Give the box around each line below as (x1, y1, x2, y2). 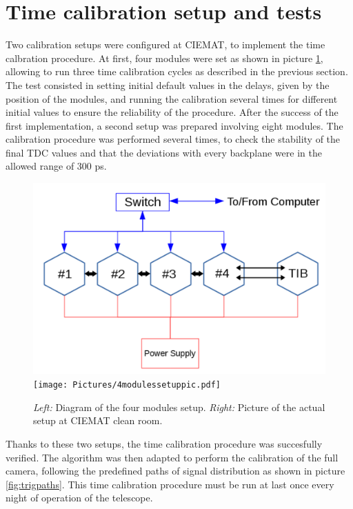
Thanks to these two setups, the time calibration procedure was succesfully (6, 436, 323, 450)
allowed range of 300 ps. (6, 159, 107, 173)
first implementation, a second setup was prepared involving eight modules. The (6, 118, 343, 132)
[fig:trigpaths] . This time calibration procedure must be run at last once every (6, 477, 334, 491)
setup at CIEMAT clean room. (33, 413, 163, 428)
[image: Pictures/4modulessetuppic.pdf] (33, 380, 221, 390)
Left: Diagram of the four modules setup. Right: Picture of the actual (33, 399, 325, 414)
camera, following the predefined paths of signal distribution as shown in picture (6, 463, 345, 478)
